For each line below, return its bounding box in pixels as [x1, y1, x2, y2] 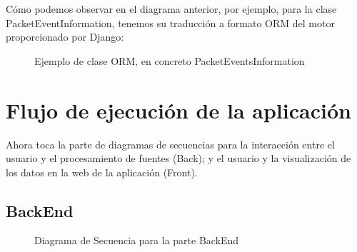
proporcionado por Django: [6, 29, 124, 44]
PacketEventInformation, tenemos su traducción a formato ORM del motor [6, 15, 335, 30]
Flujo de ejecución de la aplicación [6, 95, 351, 124]
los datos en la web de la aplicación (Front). [6, 164, 198, 179]
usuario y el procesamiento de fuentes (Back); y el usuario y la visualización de [6, 151, 351, 166]
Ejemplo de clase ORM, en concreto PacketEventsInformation [34, 53, 305, 68]
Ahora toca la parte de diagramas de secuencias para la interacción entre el [6, 136, 335, 151]
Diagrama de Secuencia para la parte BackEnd [34, 233, 239, 248]
